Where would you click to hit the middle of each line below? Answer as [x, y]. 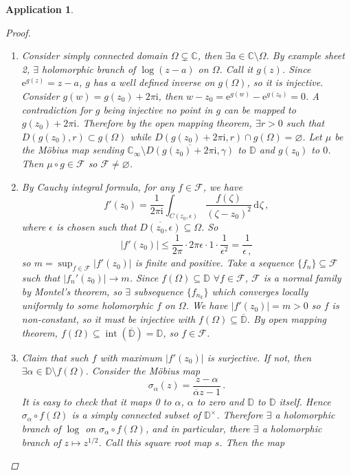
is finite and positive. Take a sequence [214, 263]
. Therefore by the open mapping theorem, [164, 123]
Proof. [18, 32]
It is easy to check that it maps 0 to [97, 401]
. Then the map [252, 442]
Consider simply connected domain [94, 55]
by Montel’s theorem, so [72, 291]
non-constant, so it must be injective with [109, 318]
